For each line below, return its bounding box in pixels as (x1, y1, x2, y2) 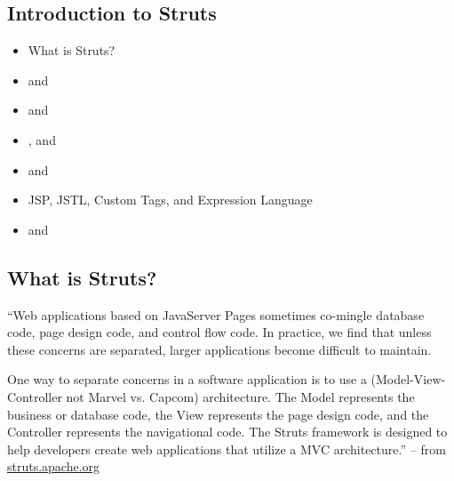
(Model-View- (370, 370, 446, 389)
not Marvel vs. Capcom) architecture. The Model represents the (66, 387, 415, 405)
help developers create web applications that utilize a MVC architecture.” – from (7, 439, 446, 458)
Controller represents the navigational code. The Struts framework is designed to (7, 422, 448, 441)
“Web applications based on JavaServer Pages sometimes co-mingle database (7, 305, 425, 324)
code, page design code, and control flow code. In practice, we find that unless (7, 323, 432, 341)
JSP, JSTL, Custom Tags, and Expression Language (28, 190, 313, 209)
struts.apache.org (7, 457, 100, 476)
